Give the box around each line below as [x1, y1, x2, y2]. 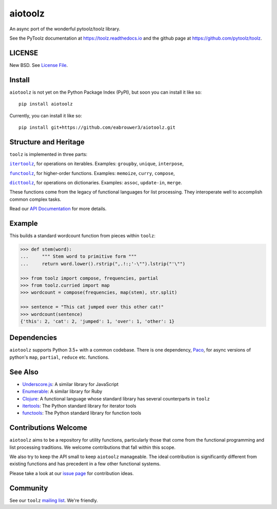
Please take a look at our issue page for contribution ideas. [9, 470, 134, 476]
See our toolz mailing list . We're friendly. [9, 497, 98, 503]
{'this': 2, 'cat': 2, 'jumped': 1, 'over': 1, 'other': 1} [20, 318, 175, 324]
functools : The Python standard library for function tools [22, 410, 142, 416]
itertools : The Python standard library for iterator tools [22, 402, 136, 409]
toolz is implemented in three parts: [9, 151, 88, 157]
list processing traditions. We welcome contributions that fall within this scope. [9, 444, 176, 450]
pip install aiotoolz [18, 101, 73, 107]
